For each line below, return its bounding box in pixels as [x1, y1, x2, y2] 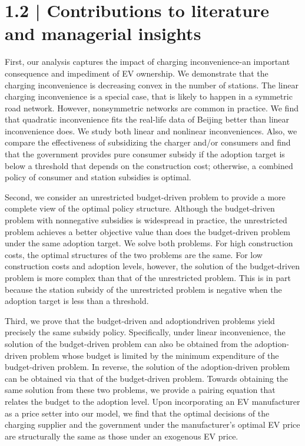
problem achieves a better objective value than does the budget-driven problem [5, 225, 290, 237]
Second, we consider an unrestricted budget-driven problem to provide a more [5, 190, 286, 203]
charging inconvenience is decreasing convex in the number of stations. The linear [5, 78, 299, 91]
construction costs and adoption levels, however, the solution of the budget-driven [5, 260, 300, 272]
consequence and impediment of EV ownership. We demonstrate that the [5, 67, 268, 79]
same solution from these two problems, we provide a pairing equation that [5, 384, 276, 396]
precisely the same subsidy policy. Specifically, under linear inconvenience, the [5, 326, 286, 338]
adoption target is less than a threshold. [5, 295, 149, 307]
